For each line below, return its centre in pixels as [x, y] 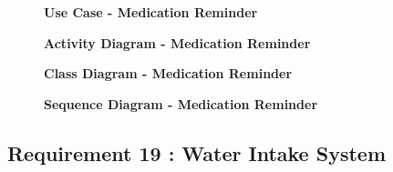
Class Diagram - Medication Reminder [168, 73]
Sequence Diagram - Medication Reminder [181, 103]
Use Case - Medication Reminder [151, 12]
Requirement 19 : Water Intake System [197, 152]
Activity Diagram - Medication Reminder [177, 42]
